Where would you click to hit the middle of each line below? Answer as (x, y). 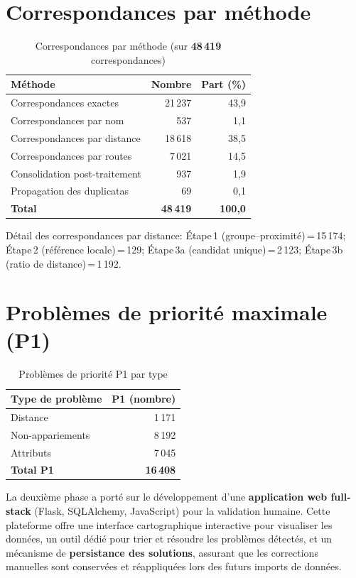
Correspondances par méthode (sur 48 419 (128, 46)
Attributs (31, 452)
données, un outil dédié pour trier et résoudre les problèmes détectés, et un (169, 539)
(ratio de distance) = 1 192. (64, 263)
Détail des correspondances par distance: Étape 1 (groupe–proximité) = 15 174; (176, 235)
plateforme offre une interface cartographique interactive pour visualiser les (169, 524)
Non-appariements (50, 434)
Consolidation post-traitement (76, 173)
